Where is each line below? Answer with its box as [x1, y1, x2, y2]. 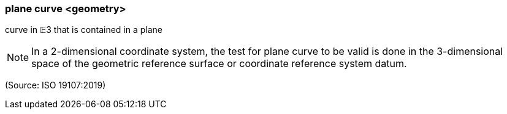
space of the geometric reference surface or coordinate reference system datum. [31, 57, 407, 70]
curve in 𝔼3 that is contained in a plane [5, 24, 162, 35]
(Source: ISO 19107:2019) [5, 80, 106, 91]
